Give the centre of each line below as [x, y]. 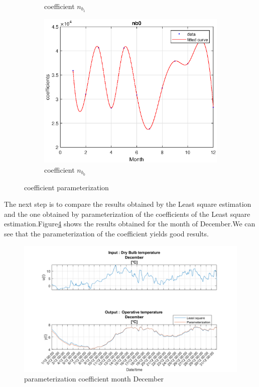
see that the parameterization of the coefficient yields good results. [106, 234]
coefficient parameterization [67, 187]
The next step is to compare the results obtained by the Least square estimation [128, 204]
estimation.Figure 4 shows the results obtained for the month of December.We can [130, 224]
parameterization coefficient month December [94, 379]
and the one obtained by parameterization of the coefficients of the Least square [127, 214]
